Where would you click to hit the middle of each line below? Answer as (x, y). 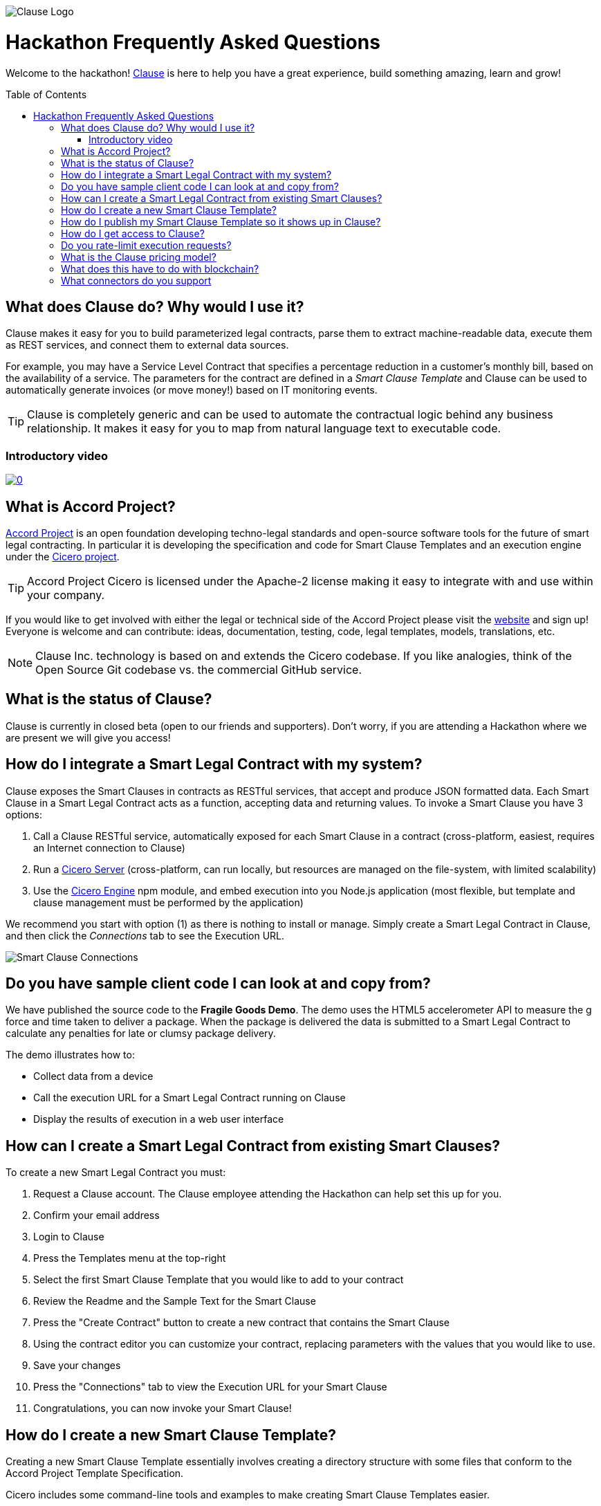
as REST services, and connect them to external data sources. (147, 345)
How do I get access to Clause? (133, 233)
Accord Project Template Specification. (95, 1473)
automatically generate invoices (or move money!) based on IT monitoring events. (192, 390)
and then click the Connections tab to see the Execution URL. (145, 935)
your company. (66, 595)
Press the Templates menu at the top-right (130, 1258)
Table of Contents (46, 94)
